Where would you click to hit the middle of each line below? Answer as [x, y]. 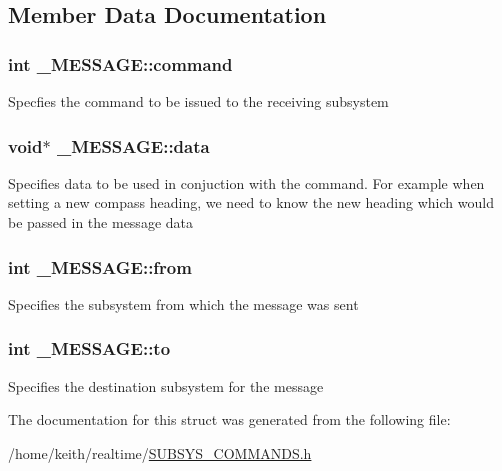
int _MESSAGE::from [100, 266]
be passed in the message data [100, 222]
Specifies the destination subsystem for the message [166, 385]
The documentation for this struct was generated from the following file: [229, 419]
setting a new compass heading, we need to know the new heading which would [251, 202]
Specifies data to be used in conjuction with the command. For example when [246, 182]
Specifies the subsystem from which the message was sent [183, 303]
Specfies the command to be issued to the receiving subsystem [198, 101]
